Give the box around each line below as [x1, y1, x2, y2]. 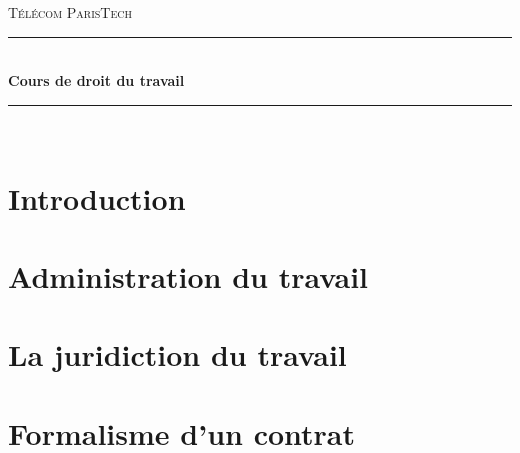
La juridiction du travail [8, 334, 347, 375]
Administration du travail [8, 255, 368, 296]
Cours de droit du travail [8, 70, 185, 91]
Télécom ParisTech [8, 2, 133, 22]
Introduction [8, 177, 186, 218]
